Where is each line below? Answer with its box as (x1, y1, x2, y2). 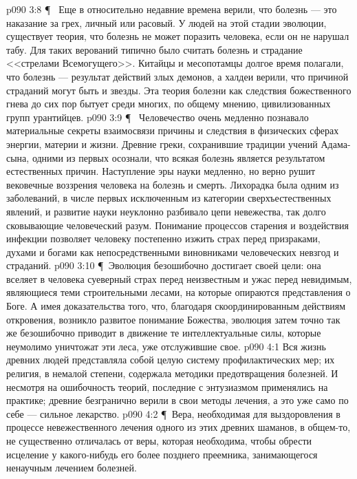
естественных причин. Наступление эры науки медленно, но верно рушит (6, 164, 316, 178)
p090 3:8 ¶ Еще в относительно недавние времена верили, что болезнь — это (6, 2, 337, 16)
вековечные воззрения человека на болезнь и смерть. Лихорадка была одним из (6, 177, 339, 191)
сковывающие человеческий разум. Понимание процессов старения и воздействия (6, 217, 349, 232)
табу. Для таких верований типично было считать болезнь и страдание (6, 42, 303, 56)
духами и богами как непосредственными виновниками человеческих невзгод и (6, 244, 339, 259)
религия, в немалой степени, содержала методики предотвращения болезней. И (6, 366, 338, 381)
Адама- (321, 136, 351, 151)
